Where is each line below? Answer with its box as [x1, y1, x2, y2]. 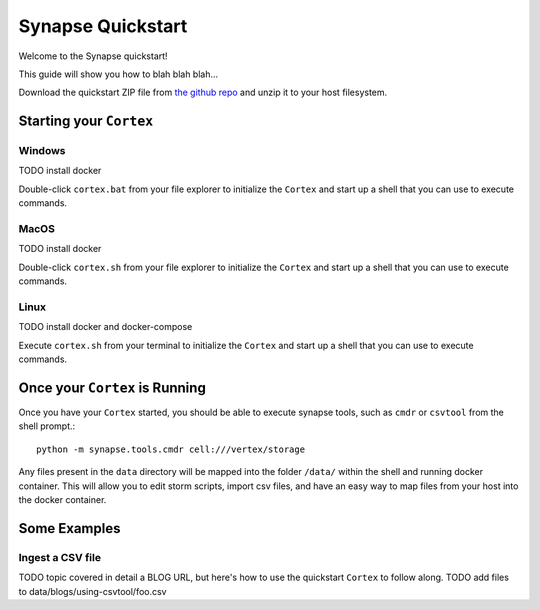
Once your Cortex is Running [18, 379, 207, 396]
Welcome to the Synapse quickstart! [18, 50, 169, 62]
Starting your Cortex [18, 113, 154, 130]
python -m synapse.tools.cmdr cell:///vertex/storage [36, 443, 305, 455]
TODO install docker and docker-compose [18, 321, 193, 333]
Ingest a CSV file [18, 550, 102, 564]
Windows [18, 144, 66, 158]
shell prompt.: [18, 420, 76, 432]
